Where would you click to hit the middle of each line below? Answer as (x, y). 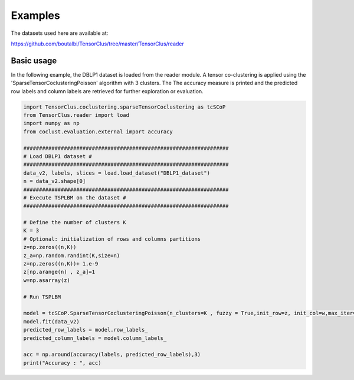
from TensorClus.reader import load (76, 115)
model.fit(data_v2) (51, 321)
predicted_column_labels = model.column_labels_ (95, 338)
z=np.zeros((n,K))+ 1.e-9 (61, 264)
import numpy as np (51, 123)
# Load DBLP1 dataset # (58, 156)
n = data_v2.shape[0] (55, 181)
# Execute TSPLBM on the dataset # (75, 197)
